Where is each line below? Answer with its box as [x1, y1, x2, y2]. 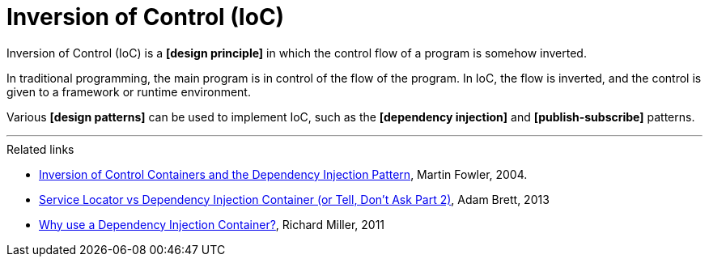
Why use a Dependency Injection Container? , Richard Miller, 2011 [39, 217, 385, 231]
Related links [6, 142, 74, 156]
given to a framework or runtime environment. [6, 84, 251, 99]
